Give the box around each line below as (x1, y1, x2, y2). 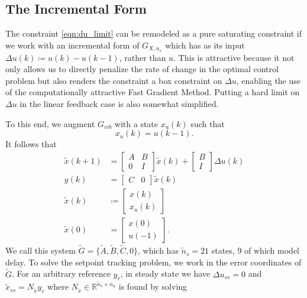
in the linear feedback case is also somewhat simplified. (20, 98, 219, 110)
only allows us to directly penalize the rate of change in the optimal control (5, 63, 279, 75)
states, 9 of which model (211, 244, 300, 257)
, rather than (119, 51, 166, 63)
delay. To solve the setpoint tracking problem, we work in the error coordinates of (5, 255, 302, 268)
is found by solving (118, 280, 188, 293)
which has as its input (165, 38, 245, 51)
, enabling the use (236, 74, 301, 86)
